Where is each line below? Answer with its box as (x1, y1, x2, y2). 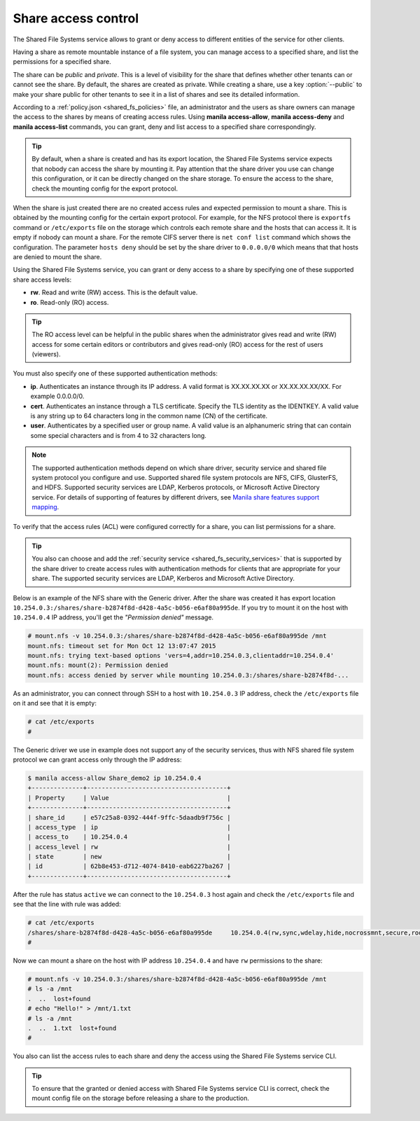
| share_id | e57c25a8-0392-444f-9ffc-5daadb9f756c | (27, 813, 231, 821)
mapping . (31, 503, 59, 511)
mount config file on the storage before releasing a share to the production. (31, 1094, 250, 1103)
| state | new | (27, 853, 231, 861)
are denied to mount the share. (13, 252, 102, 261)
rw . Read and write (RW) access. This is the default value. (30, 288, 198, 297)
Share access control (13, 11, 139, 26)
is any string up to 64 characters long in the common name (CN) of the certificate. (30, 412, 268, 420)
